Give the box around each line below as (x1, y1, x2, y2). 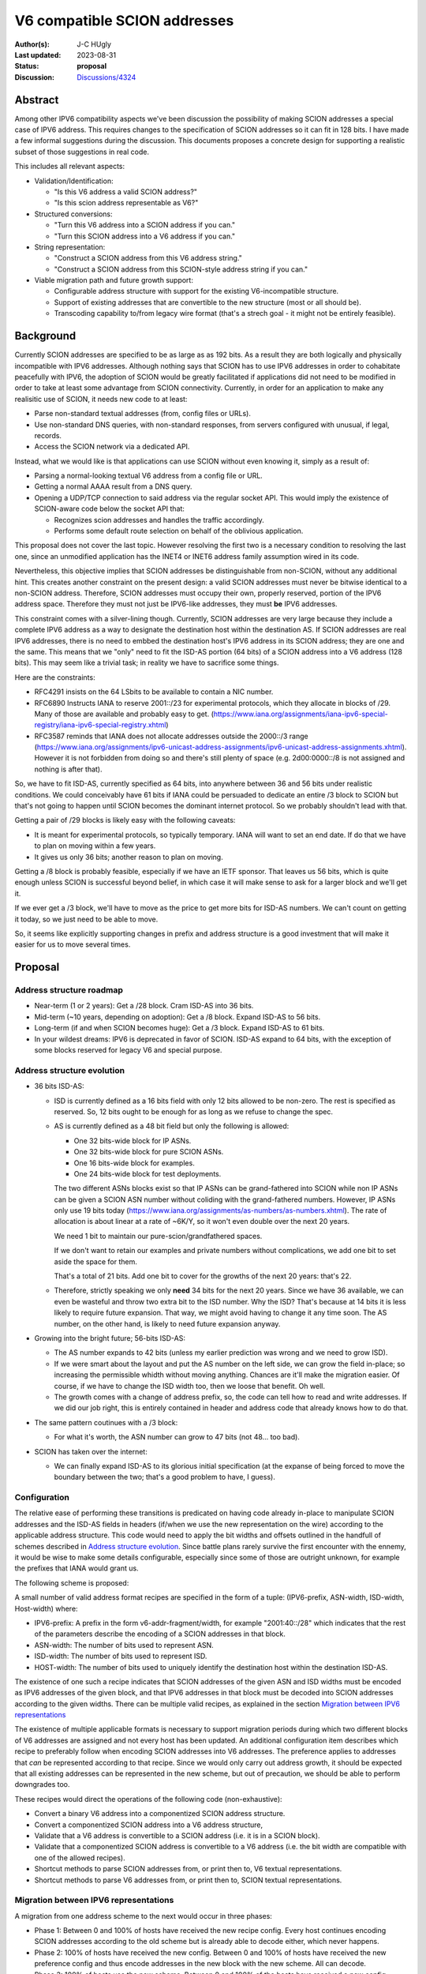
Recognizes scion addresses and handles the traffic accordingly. (54, 515, 264, 524)
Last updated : (14, 50, 62, 59)
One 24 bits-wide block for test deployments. (73, 1169, 222, 1178)
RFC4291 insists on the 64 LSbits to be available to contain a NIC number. (34, 687, 274, 696)
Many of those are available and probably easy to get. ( (34, 709, 215, 719)
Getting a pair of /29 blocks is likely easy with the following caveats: (14, 816, 236, 825)
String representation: (34, 242, 106, 252)
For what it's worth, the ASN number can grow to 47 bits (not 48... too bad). (54, 1432, 300, 1442)
